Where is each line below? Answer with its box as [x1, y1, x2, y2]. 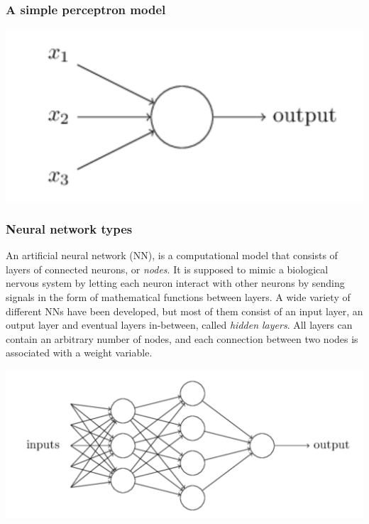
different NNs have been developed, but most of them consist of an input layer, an [6, 303, 363, 318]
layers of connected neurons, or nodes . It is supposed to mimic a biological [6, 261, 329, 276]
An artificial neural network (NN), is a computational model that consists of [6, 248, 338, 263]
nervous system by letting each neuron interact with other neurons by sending [6, 275, 345, 290]
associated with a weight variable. [6, 345, 153, 360]
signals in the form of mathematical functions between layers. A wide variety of [6, 289, 351, 304]
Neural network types [6, 219, 133, 237]
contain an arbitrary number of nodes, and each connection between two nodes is [6, 331, 358, 346]
